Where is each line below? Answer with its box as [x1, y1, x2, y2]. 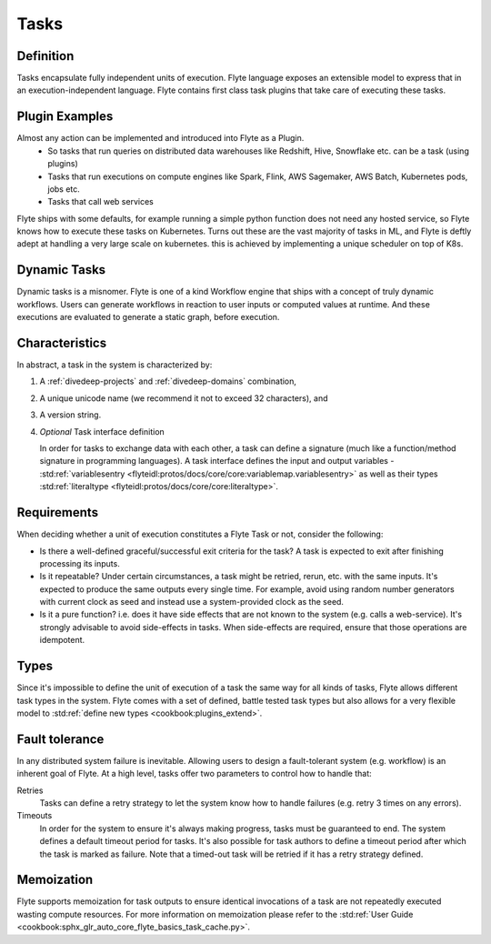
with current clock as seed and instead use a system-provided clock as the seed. [39, 597, 345, 608]
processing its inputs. [39, 557, 120, 568]
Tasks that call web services [47, 196, 154, 207]
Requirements [16, 505, 99, 520]
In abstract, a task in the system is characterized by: [16, 359, 213, 370]
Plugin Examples [16, 109, 114, 125]
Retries [16, 785, 44, 796]
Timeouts [16, 810, 53, 821]
